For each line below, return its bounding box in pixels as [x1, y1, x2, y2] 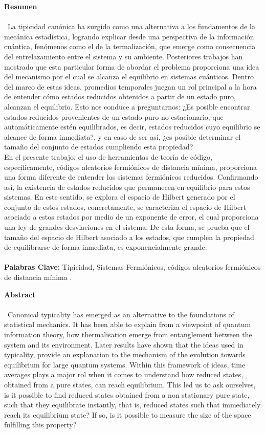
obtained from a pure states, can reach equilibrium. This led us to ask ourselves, [4, 379, 256, 389]
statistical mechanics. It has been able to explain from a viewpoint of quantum [4, 319, 251, 330]
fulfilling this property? [4, 419, 77, 430]
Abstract [4, 289, 36, 299]
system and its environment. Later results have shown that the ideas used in [4, 339, 244, 350]
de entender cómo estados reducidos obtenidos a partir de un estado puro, [4, 91, 236, 102]
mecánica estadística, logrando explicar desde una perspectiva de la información [4, 31, 254, 41]
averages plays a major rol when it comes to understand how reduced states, [4, 369, 244, 380]
